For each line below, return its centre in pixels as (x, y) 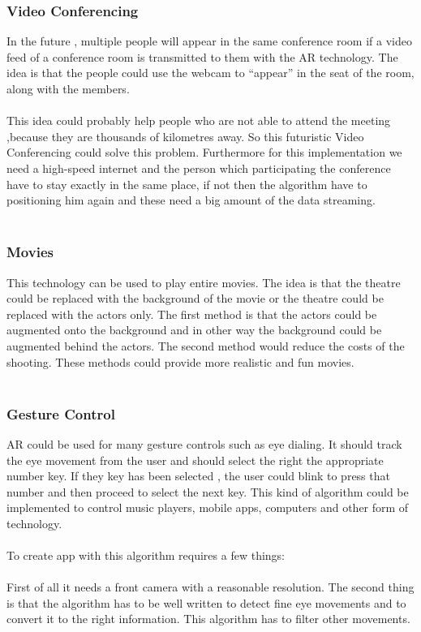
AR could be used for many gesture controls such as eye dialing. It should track (204, 443)
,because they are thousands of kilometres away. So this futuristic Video (185, 136)
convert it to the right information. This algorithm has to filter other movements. (208, 619)
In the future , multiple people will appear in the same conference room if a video (209, 41)
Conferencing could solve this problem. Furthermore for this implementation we (204, 152)
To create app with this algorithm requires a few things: (146, 555)
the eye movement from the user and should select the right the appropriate (195, 460)
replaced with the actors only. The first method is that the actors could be (192, 314)
